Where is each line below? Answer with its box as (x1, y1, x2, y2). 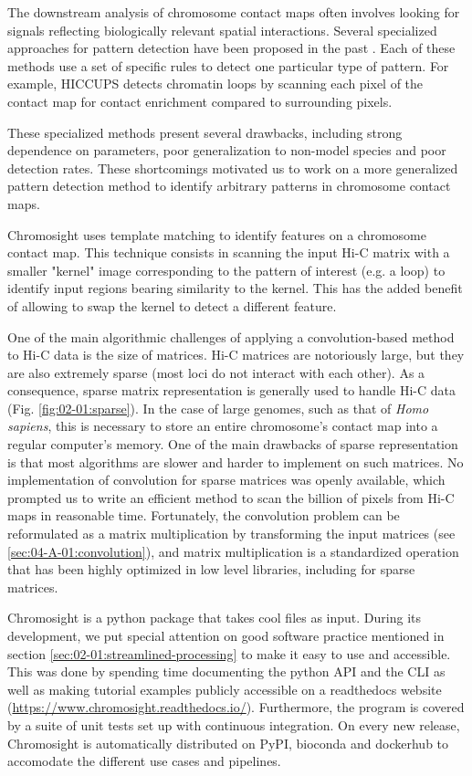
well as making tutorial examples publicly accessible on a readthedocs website (7, 679, 442, 698)
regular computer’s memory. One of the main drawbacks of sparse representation (7, 435, 458, 454)
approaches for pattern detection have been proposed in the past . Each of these (7, 38, 456, 58)
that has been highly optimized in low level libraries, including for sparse (7, 560, 415, 579)
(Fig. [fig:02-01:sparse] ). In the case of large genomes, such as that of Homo (7, 398, 429, 417)
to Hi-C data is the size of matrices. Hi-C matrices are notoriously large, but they (7, 345, 465, 364)
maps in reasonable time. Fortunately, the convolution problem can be (7, 506, 400, 525)
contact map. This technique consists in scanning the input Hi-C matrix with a (7, 243, 450, 262)
